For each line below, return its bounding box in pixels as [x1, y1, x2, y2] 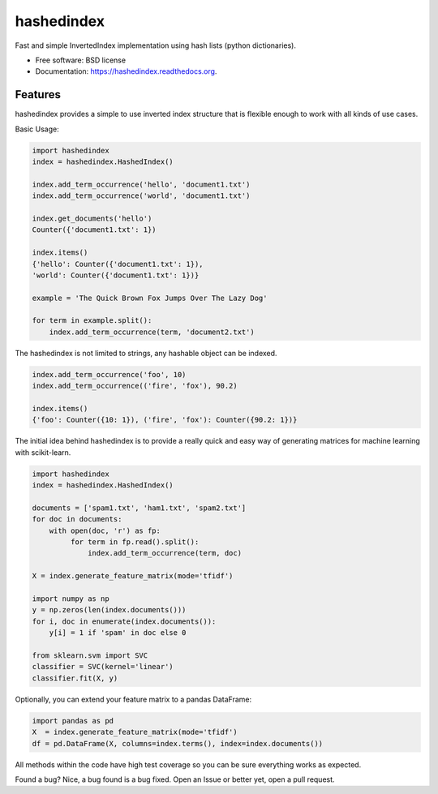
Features [15, 88, 61, 101]
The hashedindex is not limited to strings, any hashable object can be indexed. [15, 348, 277, 358]
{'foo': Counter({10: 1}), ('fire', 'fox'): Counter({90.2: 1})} [32, 415, 298, 425]
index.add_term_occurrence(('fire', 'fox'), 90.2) [32, 381, 238, 391]
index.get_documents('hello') [32, 213, 152, 223]
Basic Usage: [15, 124, 60, 134]
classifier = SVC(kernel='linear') [32, 662, 174, 672]
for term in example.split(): [32, 316, 152, 325]
